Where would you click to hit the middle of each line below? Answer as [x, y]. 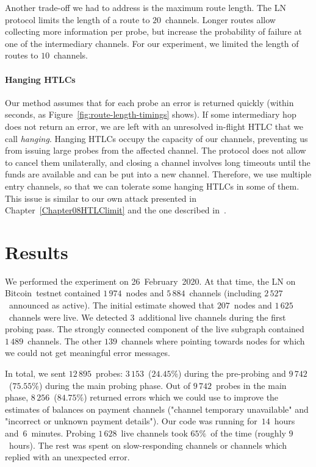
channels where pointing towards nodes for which [213, 340]
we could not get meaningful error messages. [88, 353]
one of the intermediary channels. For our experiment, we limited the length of [152, 43]
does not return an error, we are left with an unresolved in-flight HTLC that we [154, 126]
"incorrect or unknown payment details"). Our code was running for [131, 421]
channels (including [225, 293]
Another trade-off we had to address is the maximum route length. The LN [145, 7]
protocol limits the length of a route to [77, 19]
